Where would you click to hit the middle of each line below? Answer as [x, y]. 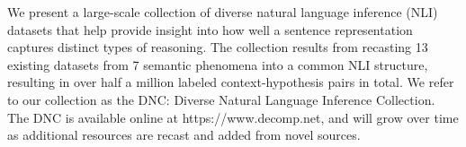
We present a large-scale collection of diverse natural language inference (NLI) [223, 12]
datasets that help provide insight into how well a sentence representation [210, 29]
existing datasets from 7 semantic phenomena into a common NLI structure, [218, 64]
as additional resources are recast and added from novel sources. [184, 135]
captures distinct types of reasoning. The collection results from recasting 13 [218, 47]
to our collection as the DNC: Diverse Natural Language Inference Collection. [221, 99]
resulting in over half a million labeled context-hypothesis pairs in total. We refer [231, 82]
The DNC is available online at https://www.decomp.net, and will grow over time [233, 117]
